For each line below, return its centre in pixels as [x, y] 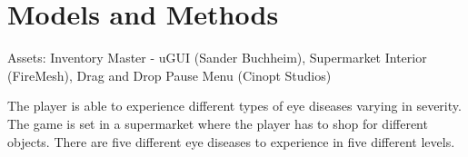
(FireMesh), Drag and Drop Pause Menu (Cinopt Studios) [169, 75]
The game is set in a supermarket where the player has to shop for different [218, 123]
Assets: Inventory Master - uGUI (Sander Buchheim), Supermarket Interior [217, 58]
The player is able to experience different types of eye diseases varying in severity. [234, 106]
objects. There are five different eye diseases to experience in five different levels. [231, 141]
